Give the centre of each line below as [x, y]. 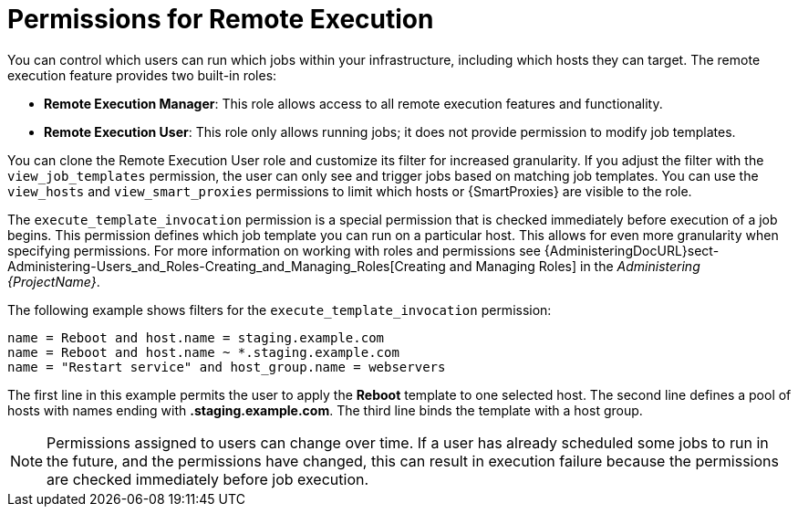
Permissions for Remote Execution [221, 19]
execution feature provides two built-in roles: [142, 75]
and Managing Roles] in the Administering [575, 266]
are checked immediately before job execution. [208, 479]
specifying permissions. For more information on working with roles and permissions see [274, 250]
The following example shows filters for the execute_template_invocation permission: [280, 309]
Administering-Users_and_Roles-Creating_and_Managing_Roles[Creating [227, 266]
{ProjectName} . [54, 281]
